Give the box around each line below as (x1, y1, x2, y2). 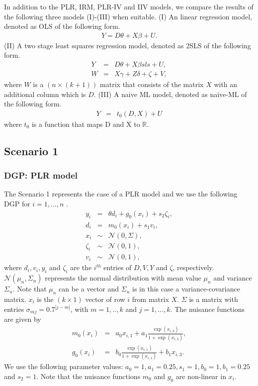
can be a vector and (59, 284, 119, 294)
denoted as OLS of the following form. (4, 21, 120, 31)
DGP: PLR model (4, 169, 78, 182)
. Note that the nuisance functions (36, 371, 141, 381)
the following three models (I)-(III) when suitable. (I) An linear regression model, (4, 11, 253, 21)
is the (37, 294, 54, 304)
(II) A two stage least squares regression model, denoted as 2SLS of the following (4, 40, 251, 50)
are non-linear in (175, 371, 226, 381)
